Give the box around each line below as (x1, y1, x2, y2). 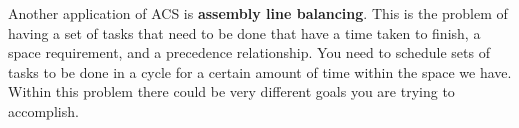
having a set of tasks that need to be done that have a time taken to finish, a (8, 22, 481, 43)
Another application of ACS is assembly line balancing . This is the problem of (8, 3, 508, 23)
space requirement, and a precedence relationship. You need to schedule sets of (8, 42, 490, 63)
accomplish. (8, 100, 79, 121)
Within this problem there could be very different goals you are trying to (8, 81, 455, 102)
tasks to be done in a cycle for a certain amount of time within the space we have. (8, 61, 512, 82)
